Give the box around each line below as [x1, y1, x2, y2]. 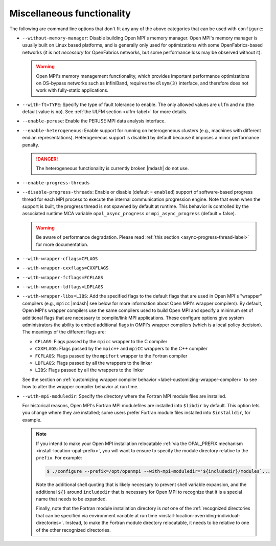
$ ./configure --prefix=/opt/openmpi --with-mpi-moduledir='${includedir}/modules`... [47, 469, 271, 474]
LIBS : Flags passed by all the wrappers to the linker [35, 367, 144, 373]
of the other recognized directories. [36, 527, 111, 533]
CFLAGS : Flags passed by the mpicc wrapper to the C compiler [35, 338, 168, 344]
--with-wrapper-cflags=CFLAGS [22, 256, 98, 261]
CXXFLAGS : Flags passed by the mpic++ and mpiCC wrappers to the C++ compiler [35, 346, 208, 352]
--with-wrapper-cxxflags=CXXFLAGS [22, 265, 109, 271]
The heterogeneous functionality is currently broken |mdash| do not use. [36, 165, 189, 172]
